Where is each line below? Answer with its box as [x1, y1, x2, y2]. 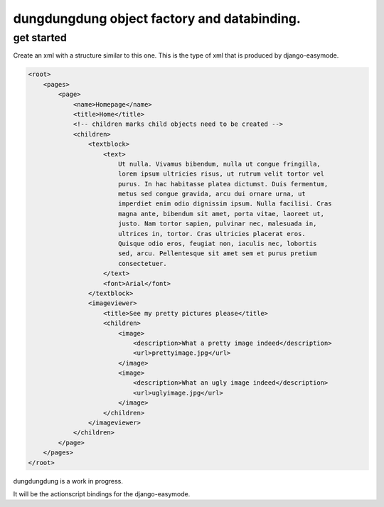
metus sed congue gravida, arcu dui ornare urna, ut [117, 190, 306, 198]
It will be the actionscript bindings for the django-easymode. [13, 489, 191, 498]
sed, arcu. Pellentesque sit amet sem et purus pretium [117, 250, 317, 257]
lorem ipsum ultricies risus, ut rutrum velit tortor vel [117, 170, 325, 178]
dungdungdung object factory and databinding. [13, 11, 302, 26]
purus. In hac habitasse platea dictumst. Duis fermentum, [117, 180, 329, 188]
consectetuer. [117, 260, 167, 267]
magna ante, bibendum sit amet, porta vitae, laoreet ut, [117, 210, 325, 218]
